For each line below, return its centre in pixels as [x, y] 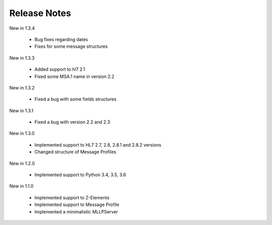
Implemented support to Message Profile [77, 205]
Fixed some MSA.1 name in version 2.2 [75, 76]
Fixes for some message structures [71, 46]
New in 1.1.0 [21, 186]
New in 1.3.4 [22, 28]
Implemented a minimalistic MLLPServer [76, 211]
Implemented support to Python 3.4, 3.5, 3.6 [80, 175]
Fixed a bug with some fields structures [76, 99]
